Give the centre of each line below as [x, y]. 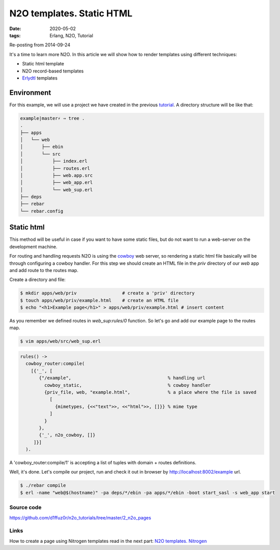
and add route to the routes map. [44, 270]
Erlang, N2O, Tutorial [72, 35]
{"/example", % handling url [122, 378]
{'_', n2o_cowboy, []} [67, 435]
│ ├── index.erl [54, 161]
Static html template [43, 64]
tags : [15, 35]
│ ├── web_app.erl [57, 183]
